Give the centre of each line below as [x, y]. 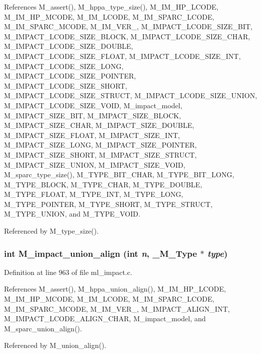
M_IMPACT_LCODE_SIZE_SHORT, [66, 85]
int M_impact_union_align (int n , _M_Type [101, 253]
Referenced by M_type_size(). [52, 231]
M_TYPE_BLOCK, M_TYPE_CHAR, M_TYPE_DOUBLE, [103, 184]
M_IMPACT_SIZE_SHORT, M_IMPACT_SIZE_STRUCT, [101, 154]
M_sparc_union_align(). [43, 328]
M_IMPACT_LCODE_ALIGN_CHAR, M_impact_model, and [105, 318]
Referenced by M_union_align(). [55, 345]
